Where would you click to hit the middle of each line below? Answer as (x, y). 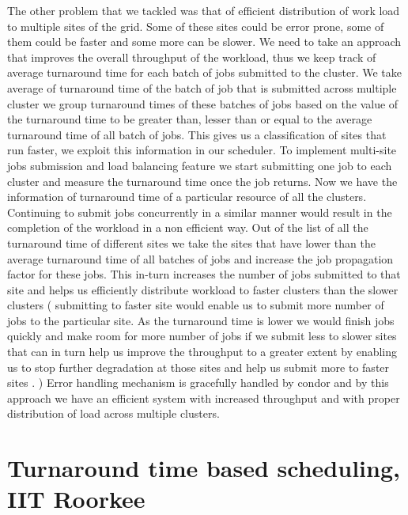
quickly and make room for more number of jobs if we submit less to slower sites (202, 336)
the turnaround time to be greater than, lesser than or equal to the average (190, 119)
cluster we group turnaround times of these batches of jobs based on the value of (203, 103)
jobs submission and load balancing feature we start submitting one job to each (200, 165)
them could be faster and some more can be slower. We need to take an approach (204, 42)
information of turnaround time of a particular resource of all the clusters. (187, 197)
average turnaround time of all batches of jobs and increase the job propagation (200, 258)
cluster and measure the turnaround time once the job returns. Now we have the (202, 181)
